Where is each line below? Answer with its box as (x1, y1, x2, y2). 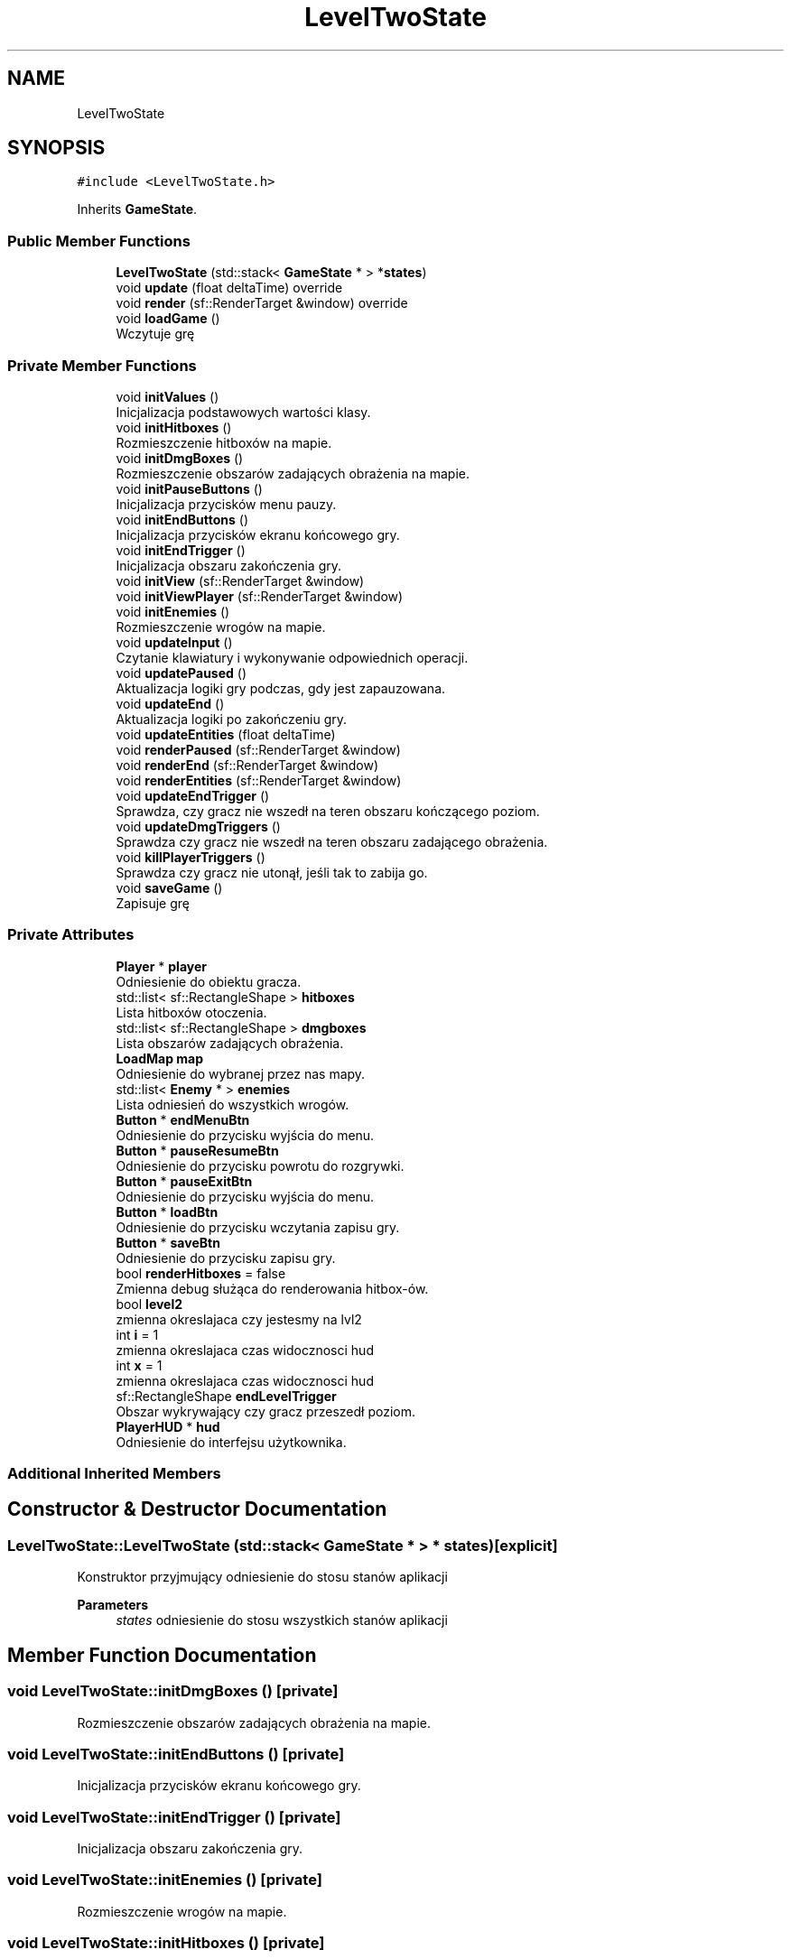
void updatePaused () (116, 664, 247, 681)
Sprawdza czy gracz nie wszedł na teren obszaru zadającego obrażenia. (116, 833, 548, 850)
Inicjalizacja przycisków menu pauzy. (116, 496, 337, 512)
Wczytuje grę (116, 326, 195, 342)
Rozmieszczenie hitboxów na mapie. (116, 434, 332, 450)
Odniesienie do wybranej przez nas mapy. (116, 1065, 366, 1082)
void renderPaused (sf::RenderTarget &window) (116, 741, 401, 757)
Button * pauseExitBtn (116, 1173, 253, 1189)
